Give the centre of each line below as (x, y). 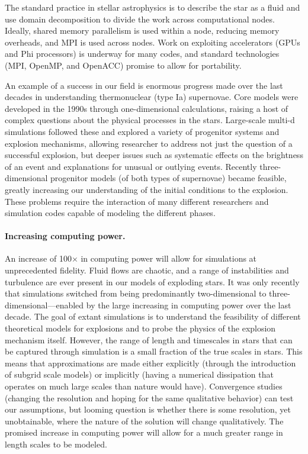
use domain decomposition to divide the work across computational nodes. (140, 19)
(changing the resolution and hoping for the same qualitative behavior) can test (149, 397)
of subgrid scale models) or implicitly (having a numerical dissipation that (139, 374)
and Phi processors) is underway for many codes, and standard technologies (142, 54)
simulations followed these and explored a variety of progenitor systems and (142, 131)
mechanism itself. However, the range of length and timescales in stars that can (149, 339)
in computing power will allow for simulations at (169, 258)
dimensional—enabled (44, 305)
